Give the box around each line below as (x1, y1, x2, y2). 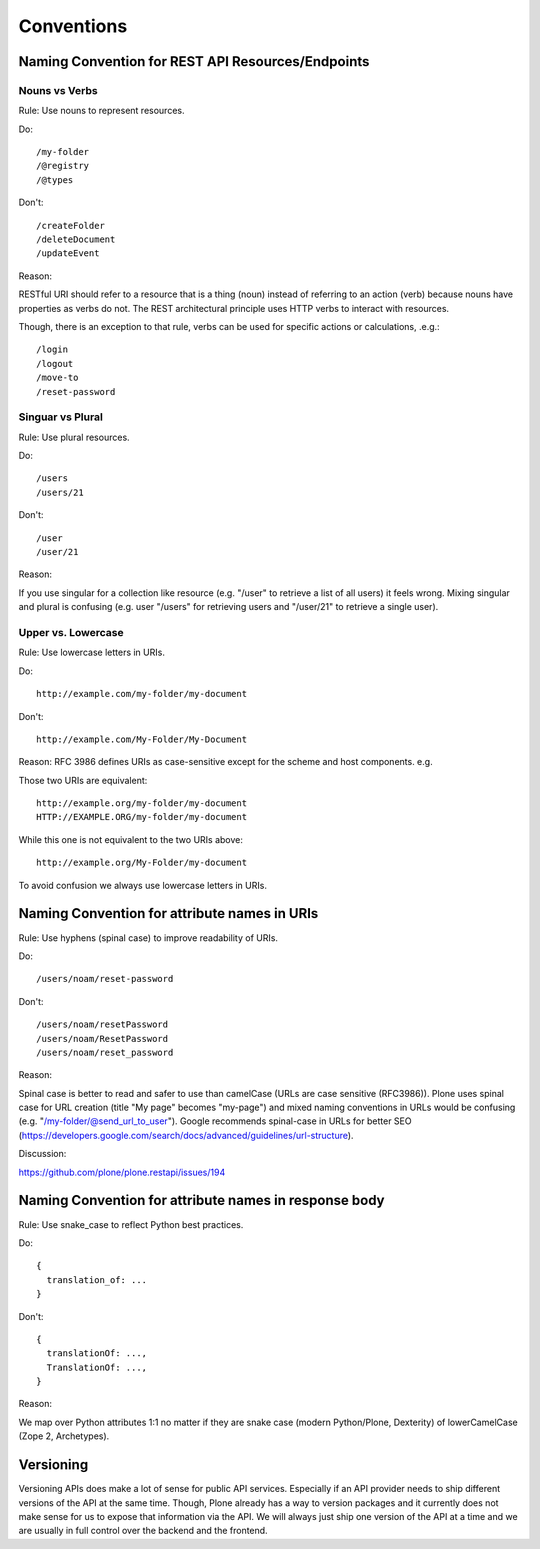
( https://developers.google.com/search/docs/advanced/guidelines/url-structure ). (18, 1129, 354, 1141)
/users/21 (36, 486, 84, 498)
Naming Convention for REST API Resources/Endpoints (18, 53, 370, 70)
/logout (36, 358, 74, 369)
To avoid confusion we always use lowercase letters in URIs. (18, 879, 267, 891)
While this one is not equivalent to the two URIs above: (18, 833, 244, 845)
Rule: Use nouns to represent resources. (18, 105, 185, 117)
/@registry (36, 160, 90, 172)
